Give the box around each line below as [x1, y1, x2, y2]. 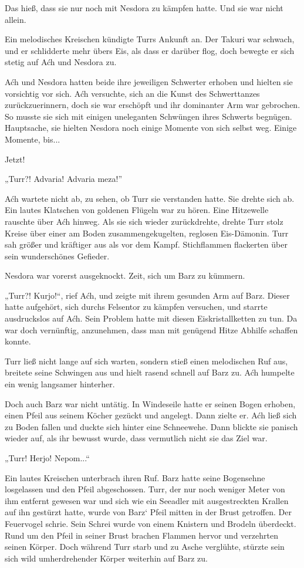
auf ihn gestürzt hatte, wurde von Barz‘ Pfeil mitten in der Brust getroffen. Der [5, 506, 292, 518]
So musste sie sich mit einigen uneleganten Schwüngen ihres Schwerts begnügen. [5, 110, 292, 122]
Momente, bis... [5, 133, 60, 145]
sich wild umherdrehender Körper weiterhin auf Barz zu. [5, 552, 208, 564]
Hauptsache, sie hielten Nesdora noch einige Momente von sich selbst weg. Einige [5, 121, 297, 134]
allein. [5, 13, 26, 25]
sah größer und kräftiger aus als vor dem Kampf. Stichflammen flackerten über [5, 238, 288, 251]
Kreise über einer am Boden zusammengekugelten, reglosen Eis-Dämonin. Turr [5, 226, 289, 239]
